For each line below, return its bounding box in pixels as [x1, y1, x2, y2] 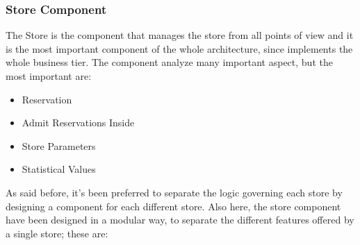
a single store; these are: [6, 226, 108, 240]
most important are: [6, 69, 92, 83]
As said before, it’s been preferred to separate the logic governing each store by [6, 185, 343, 199]
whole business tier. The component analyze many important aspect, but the [6, 55, 333, 69]
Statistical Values [22, 162, 96, 176]
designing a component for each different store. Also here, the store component [6, 198, 341, 213]
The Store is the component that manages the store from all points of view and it [6, 28, 354, 42]
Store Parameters [22, 138, 96, 153]
